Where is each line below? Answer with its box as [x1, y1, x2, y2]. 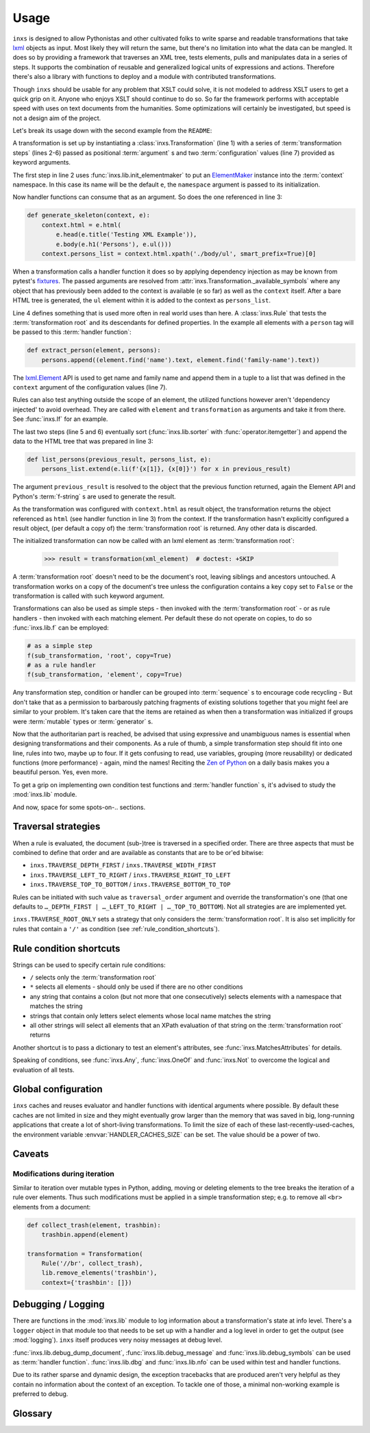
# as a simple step [27, 642, 92, 650]
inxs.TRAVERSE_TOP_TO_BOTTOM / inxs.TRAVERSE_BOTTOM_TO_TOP [29, 880, 231, 889]
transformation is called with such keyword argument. [12, 592, 164, 600]
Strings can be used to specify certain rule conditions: [12, 961, 166, 969]
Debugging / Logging [12, 1299, 105, 1310]
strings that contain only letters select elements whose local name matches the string [29, 1011, 271, 1020]
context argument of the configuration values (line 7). [12, 383, 168, 392]
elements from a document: [12, 1203, 91, 1211]
